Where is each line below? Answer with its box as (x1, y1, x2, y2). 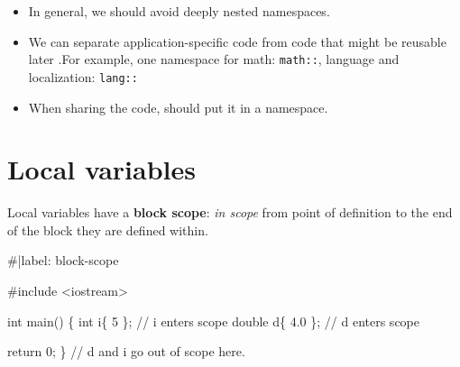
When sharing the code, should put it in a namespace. (28, 97, 328, 116)
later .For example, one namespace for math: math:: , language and (28, 50, 400, 69)
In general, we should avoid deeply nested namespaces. (28, 2, 330, 20)
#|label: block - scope (7, 251, 119, 270)
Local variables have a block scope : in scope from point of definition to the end (7, 203, 453, 222)
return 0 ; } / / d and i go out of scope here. (7, 342, 245, 361)
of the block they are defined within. (7, 220, 208, 239)
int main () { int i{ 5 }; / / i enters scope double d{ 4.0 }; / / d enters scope (7, 311, 419, 330)
